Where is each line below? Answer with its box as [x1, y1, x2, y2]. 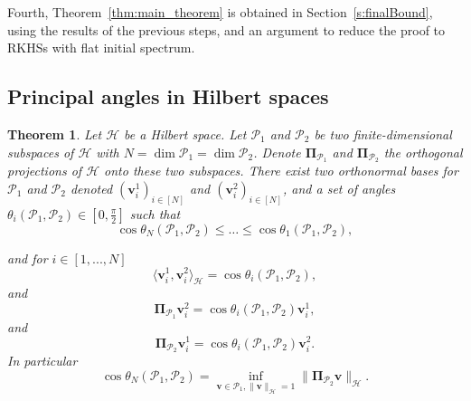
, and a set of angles [283, 179, 396, 198]
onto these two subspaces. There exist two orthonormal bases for [104, 161, 458, 180]
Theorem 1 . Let [7, 124, 102, 143]
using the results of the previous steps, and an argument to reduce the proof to [7, 20, 446, 39]
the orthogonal [383, 142, 463, 161]
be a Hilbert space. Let [124, 124, 247, 143]
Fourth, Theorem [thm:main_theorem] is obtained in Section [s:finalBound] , [7, 3, 433, 21]
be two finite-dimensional [314, 124, 452, 143]
